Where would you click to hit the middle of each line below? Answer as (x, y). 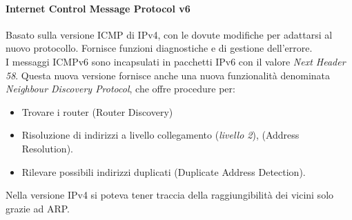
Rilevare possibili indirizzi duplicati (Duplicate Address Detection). (164, 171)
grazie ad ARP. (38, 208)
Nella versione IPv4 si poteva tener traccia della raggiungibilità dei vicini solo (170, 195)
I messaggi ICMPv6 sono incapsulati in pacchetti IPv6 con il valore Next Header (176, 61)
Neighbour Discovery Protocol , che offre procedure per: (120, 89)
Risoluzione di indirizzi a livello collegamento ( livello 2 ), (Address (160, 135)
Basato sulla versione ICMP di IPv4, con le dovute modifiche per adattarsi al (169, 34)
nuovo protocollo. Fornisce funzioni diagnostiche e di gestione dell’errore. (159, 48)
